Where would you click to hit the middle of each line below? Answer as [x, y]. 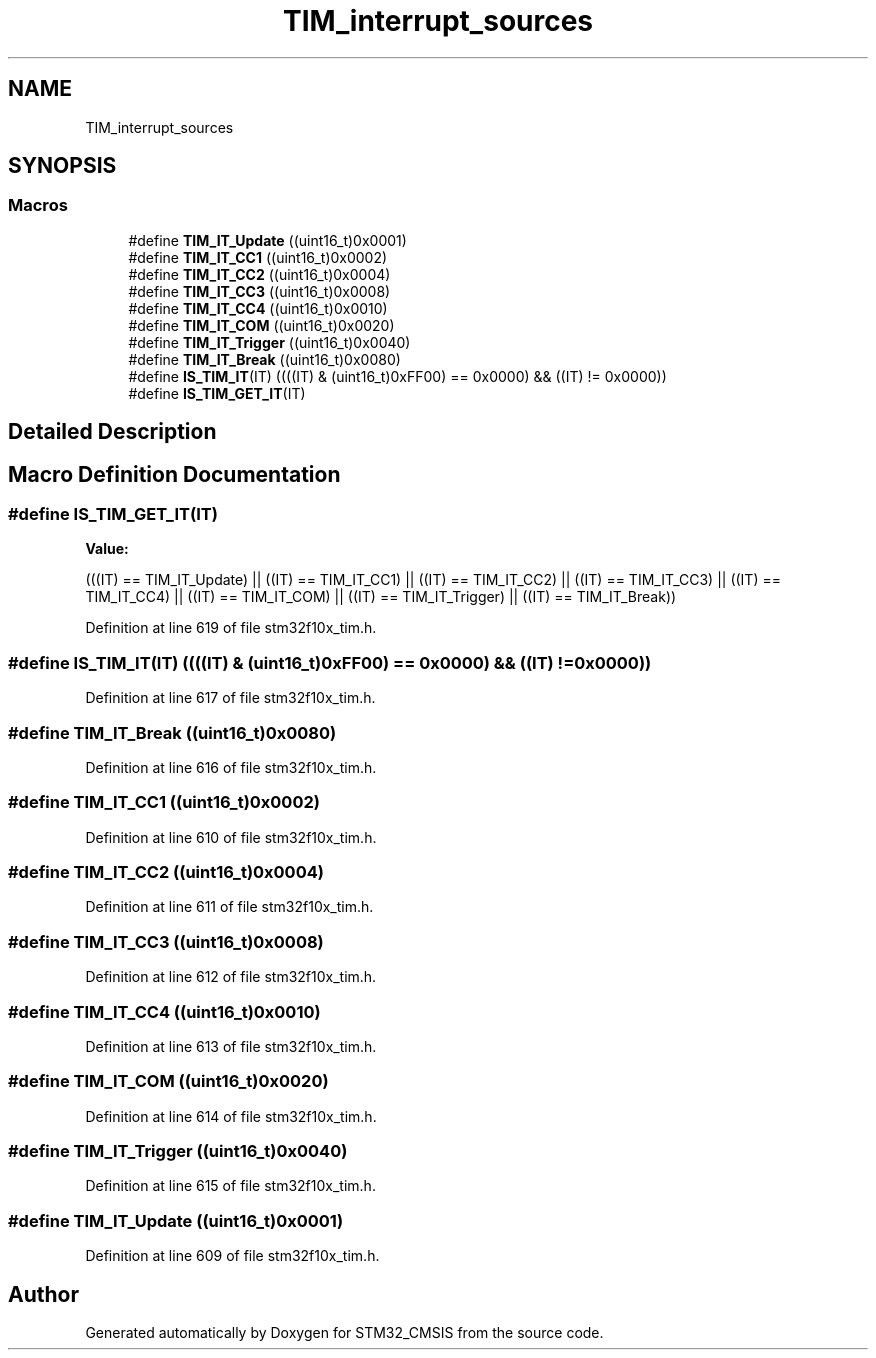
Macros [38, 205]
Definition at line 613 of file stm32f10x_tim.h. [231, 1046]
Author [43, 1294]
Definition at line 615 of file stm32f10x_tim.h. [230, 1186]
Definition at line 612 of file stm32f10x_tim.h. [231, 977]
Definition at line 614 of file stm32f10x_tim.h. [231, 1116]
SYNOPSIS [62, 166]
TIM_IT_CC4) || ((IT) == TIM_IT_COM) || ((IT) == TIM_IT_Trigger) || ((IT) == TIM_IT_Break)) [381, 597]
